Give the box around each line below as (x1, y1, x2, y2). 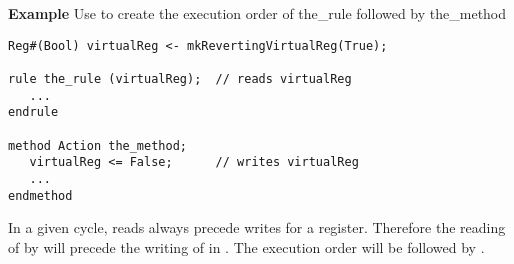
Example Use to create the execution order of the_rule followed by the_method (8, 3, 507, 23)
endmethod (8, 188, 73, 203)
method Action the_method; (8, 138, 187, 153)
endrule (8, 105, 59, 120)
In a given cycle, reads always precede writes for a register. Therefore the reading (8, 217, 506, 238)
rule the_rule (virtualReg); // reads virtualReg (8, 71, 352, 86)
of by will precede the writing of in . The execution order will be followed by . (8, 236, 485, 257)
